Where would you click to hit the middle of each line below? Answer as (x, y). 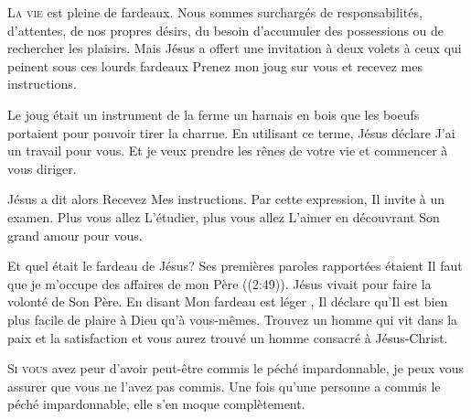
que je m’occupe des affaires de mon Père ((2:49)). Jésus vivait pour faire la (219, 283)
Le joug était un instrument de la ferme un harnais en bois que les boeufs (214, 114)
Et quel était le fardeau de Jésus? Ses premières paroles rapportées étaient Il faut (235, 266)
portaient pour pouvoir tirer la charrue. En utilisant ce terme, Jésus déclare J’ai (231, 132)
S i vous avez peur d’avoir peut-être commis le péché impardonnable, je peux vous (236, 368)
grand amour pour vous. (75, 235)
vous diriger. (42, 168)
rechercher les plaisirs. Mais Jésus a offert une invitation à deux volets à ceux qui (235, 48)
